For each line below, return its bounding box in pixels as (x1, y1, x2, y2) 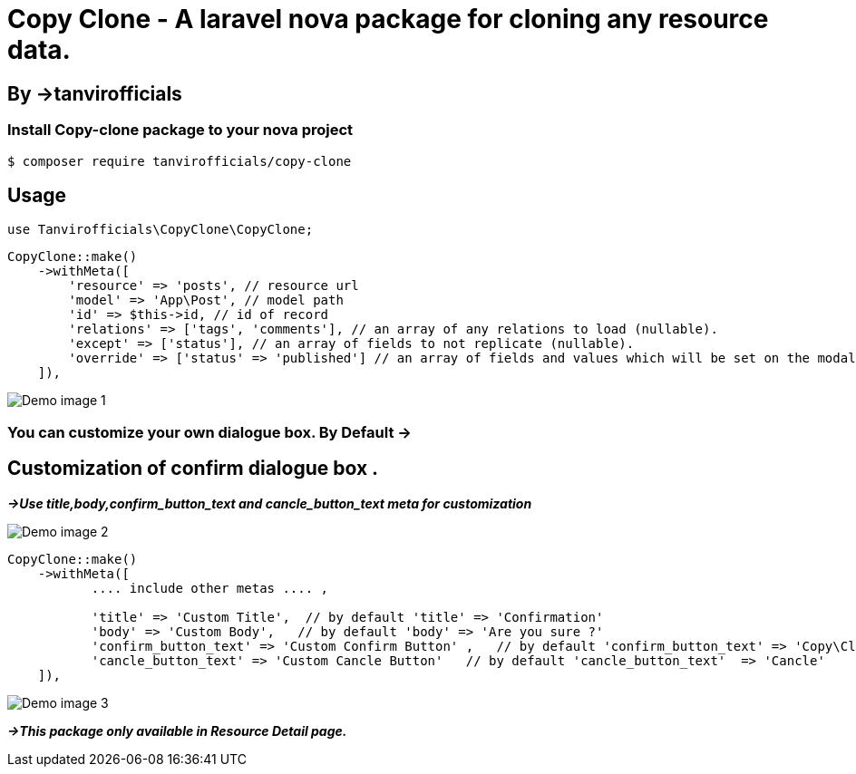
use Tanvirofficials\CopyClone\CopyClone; (7, 222, 314, 237)
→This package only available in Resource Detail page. (7, 722, 347, 739)
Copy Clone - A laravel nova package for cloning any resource (7, 4, 769, 34)
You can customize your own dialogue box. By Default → (7, 422, 412, 441)
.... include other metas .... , (91, 580, 329, 595)
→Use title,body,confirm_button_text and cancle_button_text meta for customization (7, 495, 532, 511)
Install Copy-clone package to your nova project (7, 121, 354, 140)
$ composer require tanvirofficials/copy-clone (7, 153, 352, 169)
